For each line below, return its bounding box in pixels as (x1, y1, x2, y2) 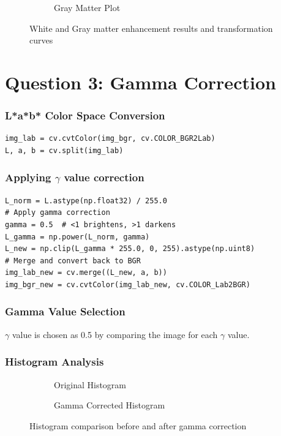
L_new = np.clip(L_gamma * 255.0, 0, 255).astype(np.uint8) (5, 244, 255, 254)
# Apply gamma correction (5, 208, 110, 217)
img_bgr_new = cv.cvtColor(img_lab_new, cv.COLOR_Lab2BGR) (5, 280, 250, 289)
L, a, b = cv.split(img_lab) (5, 146, 124, 155)
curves (29, 34, 53, 47)
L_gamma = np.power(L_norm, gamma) (5, 232, 150, 241)
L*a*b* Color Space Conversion (5, 108, 165, 123)
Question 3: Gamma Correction (5, 69, 276, 94)
